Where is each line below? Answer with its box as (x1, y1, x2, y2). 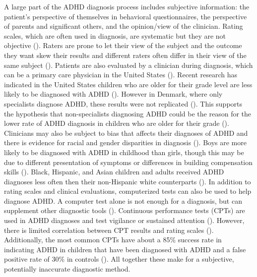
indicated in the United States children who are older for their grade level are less (4, 79, 253, 89)
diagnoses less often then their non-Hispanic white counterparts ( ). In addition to (4, 176, 251, 186)
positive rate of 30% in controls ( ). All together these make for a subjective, (4, 254, 234, 264)
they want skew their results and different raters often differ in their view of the (4, 50, 247, 60)
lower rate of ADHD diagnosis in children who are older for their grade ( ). (4, 118, 229, 128)
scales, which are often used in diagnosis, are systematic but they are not (4, 30, 226, 41)
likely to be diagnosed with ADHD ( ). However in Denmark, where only (4, 89, 223, 99)
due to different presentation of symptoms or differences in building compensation (4, 157, 253, 167)
